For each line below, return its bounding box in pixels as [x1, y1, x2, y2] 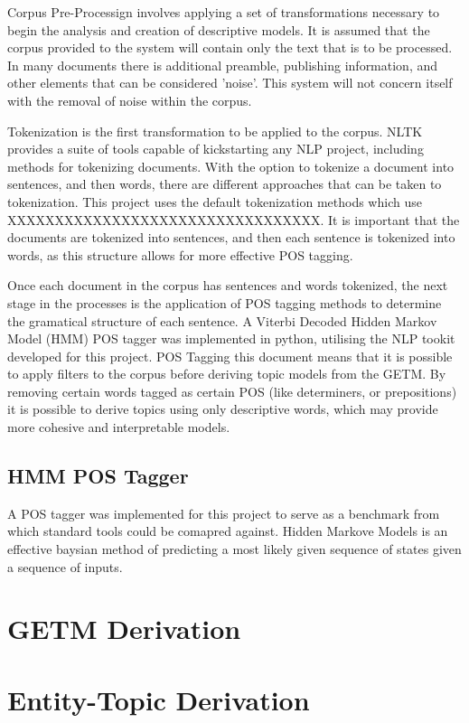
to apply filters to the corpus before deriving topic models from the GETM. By [7, 364, 446, 383]
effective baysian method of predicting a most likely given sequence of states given [7, 540, 462, 559]
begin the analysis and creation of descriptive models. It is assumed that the [7, 20, 430, 39]
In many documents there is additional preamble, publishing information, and [7, 55, 438, 74]
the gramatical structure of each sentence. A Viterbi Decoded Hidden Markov [7, 311, 437, 330]
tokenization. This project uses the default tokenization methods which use [7, 192, 422, 211]
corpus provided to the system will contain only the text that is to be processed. [7, 38, 453, 57]
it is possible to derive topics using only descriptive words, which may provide [7, 399, 438, 418]
